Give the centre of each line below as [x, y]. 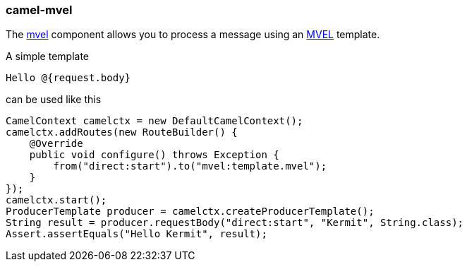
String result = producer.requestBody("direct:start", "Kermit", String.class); [235, 223]
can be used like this [54, 100]
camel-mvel [39, 10]
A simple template [48, 57]
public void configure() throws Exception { [154, 155]
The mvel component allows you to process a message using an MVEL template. [193, 35]
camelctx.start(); [56, 200]
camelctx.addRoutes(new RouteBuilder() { [122, 132]
